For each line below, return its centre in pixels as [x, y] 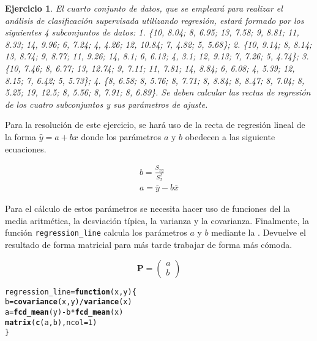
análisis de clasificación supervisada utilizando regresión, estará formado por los [155, 20]
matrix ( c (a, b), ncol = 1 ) [51, 322]
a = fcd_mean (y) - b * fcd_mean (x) [64, 312]
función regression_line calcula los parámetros [96, 232]
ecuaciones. [26, 148]
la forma [21, 136]
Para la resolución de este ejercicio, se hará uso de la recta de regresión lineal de [155, 125]
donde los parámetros [121, 136]
